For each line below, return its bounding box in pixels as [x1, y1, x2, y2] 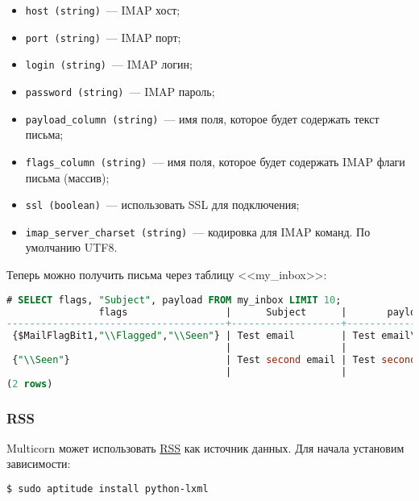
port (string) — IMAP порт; [25, 28, 181, 45]
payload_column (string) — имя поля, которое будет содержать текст [25, 110, 380, 127]
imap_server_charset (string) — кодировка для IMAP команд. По [25, 223, 371, 240]
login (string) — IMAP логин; [25, 56, 193, 73]
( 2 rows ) [6, 378, 53, 390]
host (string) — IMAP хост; [25, 2, 180, 18]
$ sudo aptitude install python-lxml [6, 483, 209, 495]
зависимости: [6, 455, 71, 472]
